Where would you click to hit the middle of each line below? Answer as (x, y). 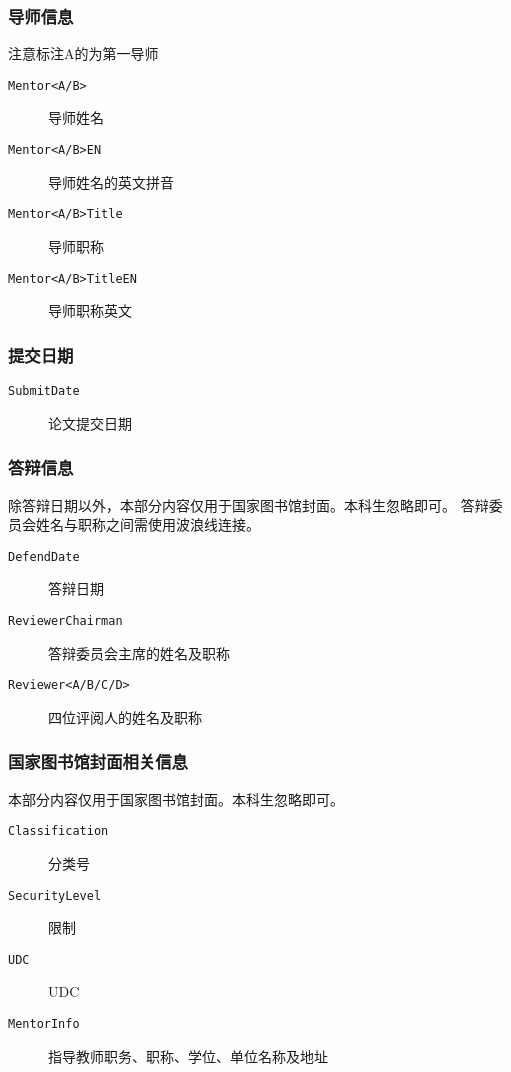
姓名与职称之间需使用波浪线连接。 (147, 524)
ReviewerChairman (65, 620)
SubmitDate (44, 391)
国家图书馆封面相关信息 (98, 761)
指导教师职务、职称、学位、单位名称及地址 (188, 1055)
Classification (58, 831)
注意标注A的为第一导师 (83, 53)
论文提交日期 (90, 422)
